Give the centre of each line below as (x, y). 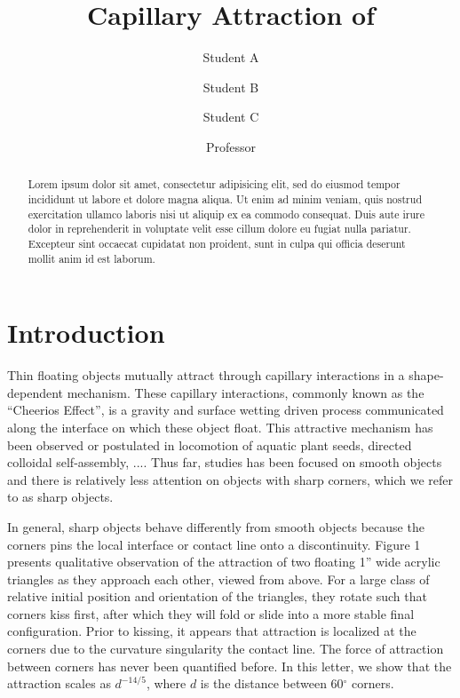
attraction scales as (59, 683)
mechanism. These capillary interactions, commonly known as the (246, 392)
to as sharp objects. (60, 497)
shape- (426, 375)
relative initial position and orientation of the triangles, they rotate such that (217, 596)
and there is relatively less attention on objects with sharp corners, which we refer (230, 479)
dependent (36, 392)
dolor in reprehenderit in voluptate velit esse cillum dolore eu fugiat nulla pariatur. (219, 229)
